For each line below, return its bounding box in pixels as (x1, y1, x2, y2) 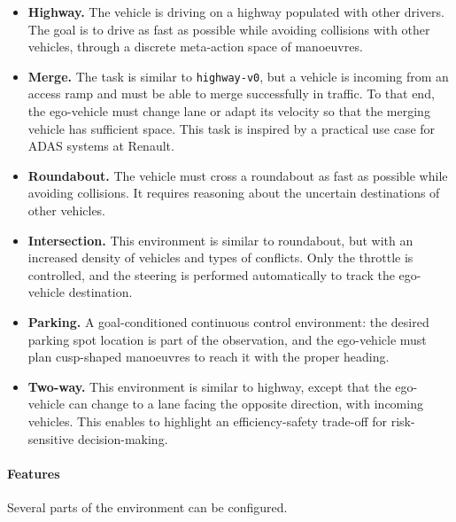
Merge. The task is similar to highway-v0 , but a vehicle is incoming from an (27, 66, 449, 85)
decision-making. (77, 429, 168, 448)
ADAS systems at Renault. (27, 136, 174, 155)
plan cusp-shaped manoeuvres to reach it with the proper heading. (27, 347, 390, 366)
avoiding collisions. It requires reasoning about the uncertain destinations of (27, 183, 440, 202)
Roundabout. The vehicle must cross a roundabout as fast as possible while (27, 166, 448, 184)
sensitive (27, 429, 74, 448)
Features (7, 464, 60, 482)
